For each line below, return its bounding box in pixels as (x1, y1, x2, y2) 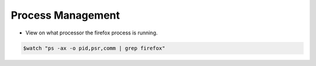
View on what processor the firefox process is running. (25, 29, 158, 36)
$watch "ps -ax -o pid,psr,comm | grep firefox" (23, 44, 166, 51)
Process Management (11, 9, 120, 22)
